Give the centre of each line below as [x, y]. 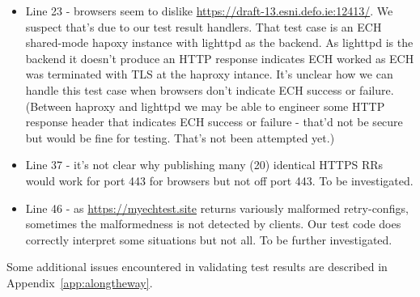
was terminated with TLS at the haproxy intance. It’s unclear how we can [209, 74]
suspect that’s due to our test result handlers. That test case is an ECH [204, 26]
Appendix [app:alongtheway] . [80, 282]
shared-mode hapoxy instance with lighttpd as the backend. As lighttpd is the [219, 42]
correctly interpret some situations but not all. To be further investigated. [209, 239]
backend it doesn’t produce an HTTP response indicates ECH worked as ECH [220, 58]
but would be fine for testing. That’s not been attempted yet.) [180, 137]
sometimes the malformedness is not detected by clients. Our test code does [213, 224]
